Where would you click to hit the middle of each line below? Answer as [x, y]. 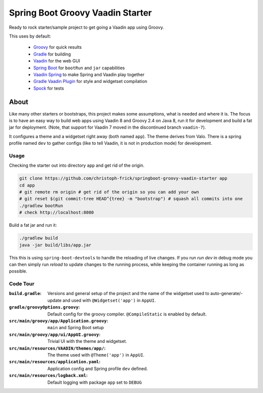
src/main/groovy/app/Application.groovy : [58, 321]
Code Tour [22, 284]
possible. [18, 271]
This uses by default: [30, 36]
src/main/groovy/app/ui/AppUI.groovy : [55, 334]
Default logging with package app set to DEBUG [95, 382]
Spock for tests [49, 88]
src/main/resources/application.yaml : [55, 362]
